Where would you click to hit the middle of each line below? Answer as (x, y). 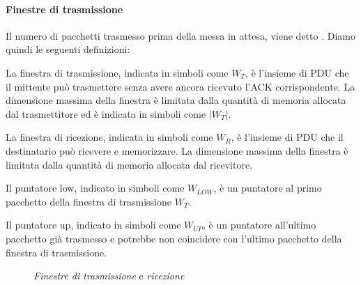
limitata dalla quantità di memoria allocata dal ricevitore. (129, 164)
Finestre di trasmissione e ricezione (109, 276)
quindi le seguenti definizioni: (68, 49)
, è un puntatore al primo (268, 188)
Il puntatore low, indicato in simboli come (95, 188)
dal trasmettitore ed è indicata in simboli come (106, 113)
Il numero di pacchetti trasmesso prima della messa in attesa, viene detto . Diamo (180, 35)
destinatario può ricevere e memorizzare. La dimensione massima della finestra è (177, 150)
